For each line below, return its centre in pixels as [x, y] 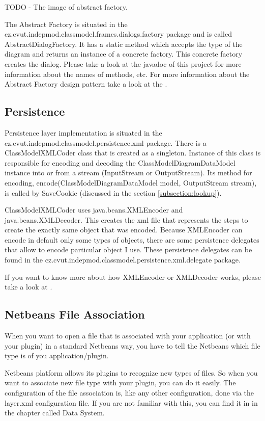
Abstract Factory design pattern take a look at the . [86, 84]
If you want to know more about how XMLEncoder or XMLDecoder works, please [133, 277]
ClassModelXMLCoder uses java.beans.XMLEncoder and [94, 210]
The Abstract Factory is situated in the [66, 24]
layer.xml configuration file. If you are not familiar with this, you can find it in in [131, 402]
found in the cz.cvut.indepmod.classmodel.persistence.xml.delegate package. [123, 260]
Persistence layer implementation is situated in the [83, 132]
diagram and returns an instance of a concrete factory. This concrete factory [124, 54]
